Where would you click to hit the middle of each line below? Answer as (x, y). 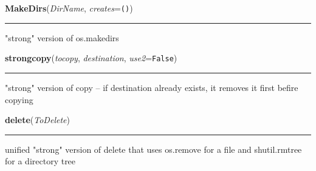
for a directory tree (40, 161)
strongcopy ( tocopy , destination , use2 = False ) (91, 58)
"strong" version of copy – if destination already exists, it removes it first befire (152, 87)
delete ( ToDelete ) (37, 120)
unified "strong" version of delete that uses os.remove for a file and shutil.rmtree (153, 149)
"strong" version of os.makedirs (62, 37)
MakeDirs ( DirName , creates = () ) (69, 8)
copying (19, 99)
